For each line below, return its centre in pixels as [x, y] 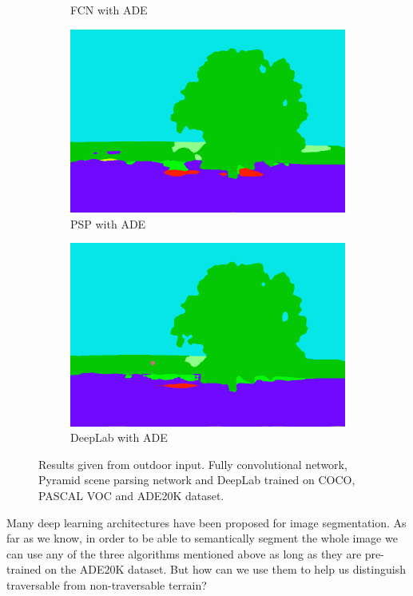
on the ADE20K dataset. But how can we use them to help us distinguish [225, 569]
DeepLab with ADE [119, 437]
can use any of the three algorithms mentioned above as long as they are [184, 553]
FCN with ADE [109, 10]
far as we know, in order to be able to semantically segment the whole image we [202, 538]
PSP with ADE [108, 223]
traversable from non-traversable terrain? [107, 585]
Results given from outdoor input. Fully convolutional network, [193, 464]
